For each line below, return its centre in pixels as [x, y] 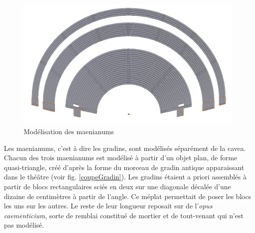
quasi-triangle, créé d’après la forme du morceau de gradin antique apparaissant [124, 167]
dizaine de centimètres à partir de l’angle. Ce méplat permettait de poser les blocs [127, 196]
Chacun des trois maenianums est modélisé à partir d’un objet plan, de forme [121, 158]
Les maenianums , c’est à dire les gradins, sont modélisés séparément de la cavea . [125, 148]
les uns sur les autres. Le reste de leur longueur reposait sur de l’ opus [108, 206]
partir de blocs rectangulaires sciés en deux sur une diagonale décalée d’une [117, 186]
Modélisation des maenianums [69, 131]
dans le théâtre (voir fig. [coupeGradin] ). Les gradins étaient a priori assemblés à [125, 177]
